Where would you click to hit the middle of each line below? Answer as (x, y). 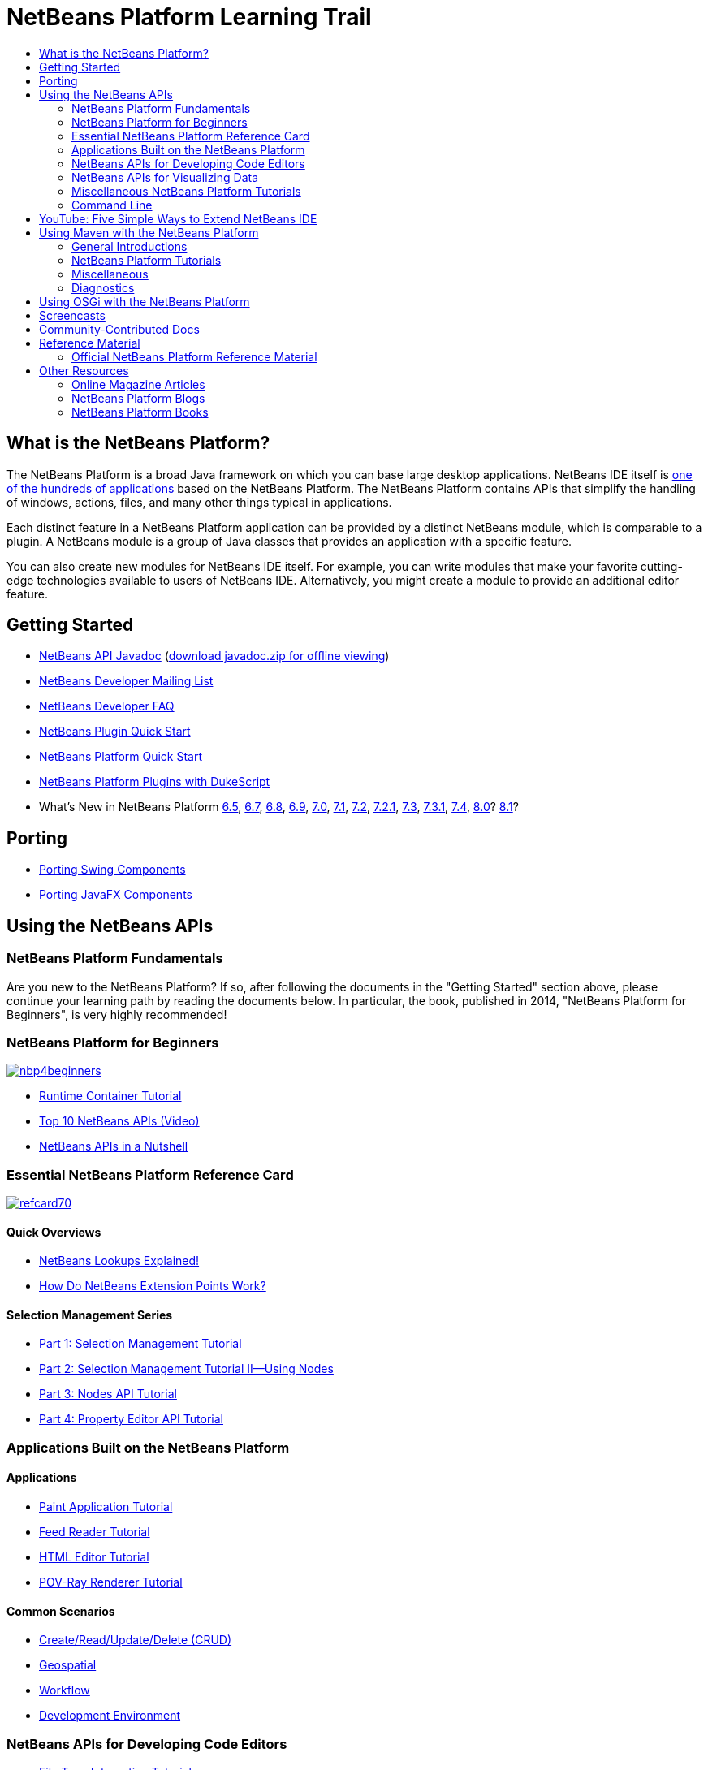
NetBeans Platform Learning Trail (189, 17)
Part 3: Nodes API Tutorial (108, 1394)
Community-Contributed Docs (119, 329)
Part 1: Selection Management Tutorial (140, 1344)
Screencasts (72, 315)
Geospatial (68, 1665)
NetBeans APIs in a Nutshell (114, 1146)
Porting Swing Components (112, 870)
